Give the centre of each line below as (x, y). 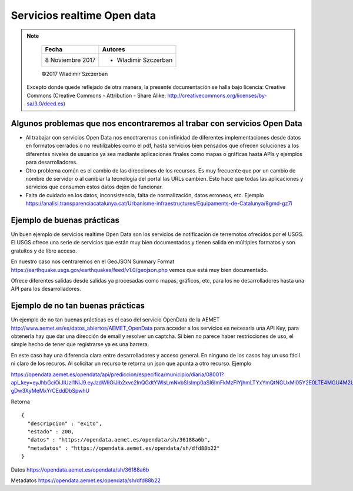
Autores (114, 49)
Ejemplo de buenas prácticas (65, 220)
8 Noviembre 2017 (70, 60)
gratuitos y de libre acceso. (44, 251)
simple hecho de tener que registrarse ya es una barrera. (80, 344)
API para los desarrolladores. (46, 289)
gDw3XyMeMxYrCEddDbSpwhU (50, 391)
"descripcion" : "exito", (65, 423)
